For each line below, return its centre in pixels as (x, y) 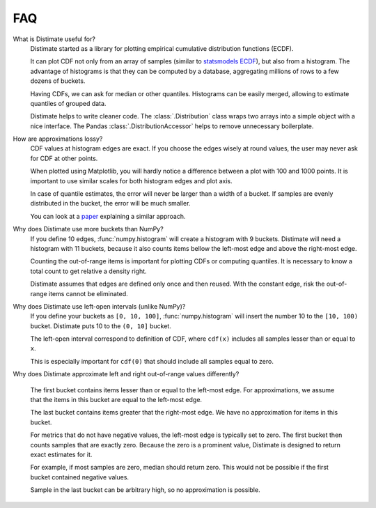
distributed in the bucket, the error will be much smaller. (110, 203)
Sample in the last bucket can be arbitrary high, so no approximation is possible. (145, 490)
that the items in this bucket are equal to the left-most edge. (116, 400)
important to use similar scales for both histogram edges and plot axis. (131, 180)
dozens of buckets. (58, 81)
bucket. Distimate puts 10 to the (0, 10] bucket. (101, 326)
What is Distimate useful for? (54, 39)
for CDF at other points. (64, 158)
